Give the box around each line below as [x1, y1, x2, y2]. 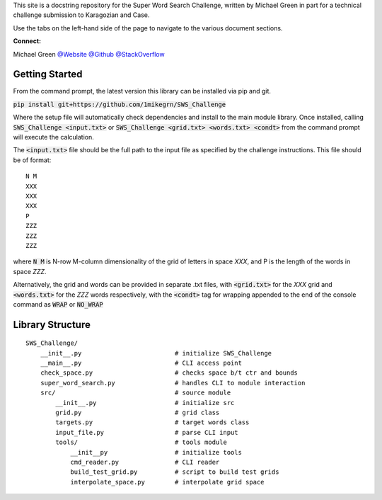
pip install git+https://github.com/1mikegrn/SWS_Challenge [13, 100, 226, 108]
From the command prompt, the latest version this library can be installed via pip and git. [13, 87, 272, 96]
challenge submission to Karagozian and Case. [13, 11, 150, 19]
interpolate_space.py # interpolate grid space [70, 478, 265, 486]
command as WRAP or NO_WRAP [13, 300, 104, 308]
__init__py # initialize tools [70, 448, 242, 456]
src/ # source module [40, 389, 231, 397]
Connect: [13, 37, 42, 45]
